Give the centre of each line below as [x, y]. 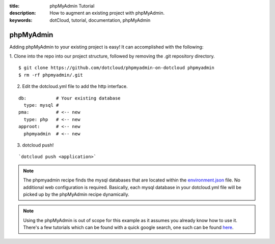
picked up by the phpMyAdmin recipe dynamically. [76, 194]
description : [23, 13]
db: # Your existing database [70, 98]
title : [15, 6]
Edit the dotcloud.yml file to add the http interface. [75, 86]
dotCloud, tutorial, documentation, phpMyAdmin [100, 20]
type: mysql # [41, 105]
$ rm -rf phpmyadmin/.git [51, 75]
